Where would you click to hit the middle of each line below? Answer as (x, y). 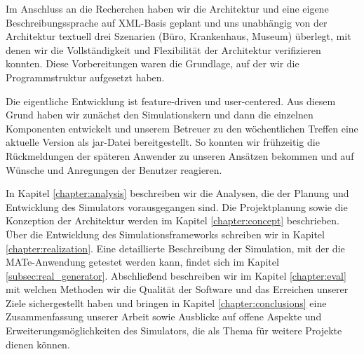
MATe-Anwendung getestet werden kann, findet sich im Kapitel (142, 262)
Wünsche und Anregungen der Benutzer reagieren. (114, 169)
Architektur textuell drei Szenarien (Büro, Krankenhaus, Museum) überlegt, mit (178, 36)
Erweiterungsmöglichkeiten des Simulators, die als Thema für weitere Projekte (174, 331)
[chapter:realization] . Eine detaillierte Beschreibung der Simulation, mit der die (175, 248)
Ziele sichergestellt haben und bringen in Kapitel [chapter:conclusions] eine (166, 302)
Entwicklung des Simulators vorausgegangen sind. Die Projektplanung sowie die (177, 206)
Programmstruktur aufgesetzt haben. (85, 77)
